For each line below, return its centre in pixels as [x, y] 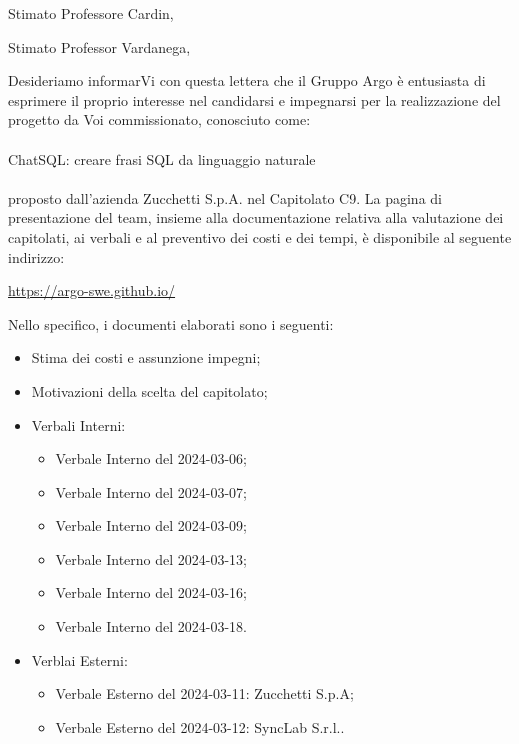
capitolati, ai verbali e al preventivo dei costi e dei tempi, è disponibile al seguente [260, 236]
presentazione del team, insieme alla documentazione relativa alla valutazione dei [256, 217]
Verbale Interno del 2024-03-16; [151, 592]
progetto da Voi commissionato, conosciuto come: [159, 119]
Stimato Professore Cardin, [91, 13]
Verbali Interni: [78, 424]
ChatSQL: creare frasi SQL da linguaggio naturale [162, 158]
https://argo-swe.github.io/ [92, 290]
